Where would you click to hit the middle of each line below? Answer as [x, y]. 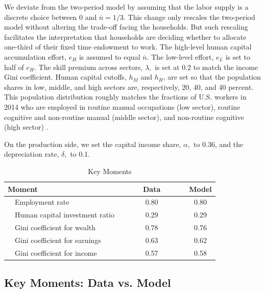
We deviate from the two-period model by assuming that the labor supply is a [126, 7]
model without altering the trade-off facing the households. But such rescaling [126, 27]
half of [14, 67]
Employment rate [42, 202]
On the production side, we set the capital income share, [93, 144]
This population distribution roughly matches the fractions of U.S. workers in [125, 97]
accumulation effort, [35, 56]
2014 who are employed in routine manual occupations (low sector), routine [122, 106]
